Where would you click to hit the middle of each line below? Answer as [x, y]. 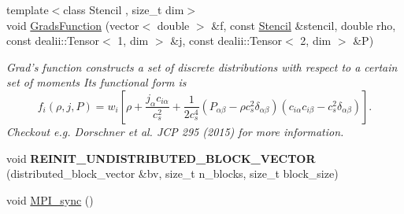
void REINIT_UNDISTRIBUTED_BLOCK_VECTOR [161, 158]
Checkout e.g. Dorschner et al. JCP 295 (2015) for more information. [175, 131]
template [28, 9]
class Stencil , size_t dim [124, 9]
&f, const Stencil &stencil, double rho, [304, 25]
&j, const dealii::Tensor [226, 41]
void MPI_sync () [50, 199]
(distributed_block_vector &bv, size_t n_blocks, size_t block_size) [172, 173]
